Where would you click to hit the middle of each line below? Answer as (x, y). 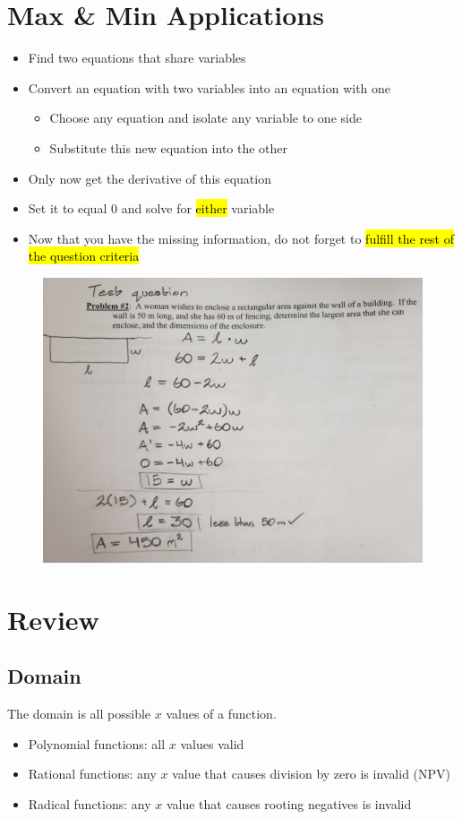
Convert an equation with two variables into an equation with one (210, 87)
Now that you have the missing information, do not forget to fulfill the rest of (241, 238)
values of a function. (221, 714)
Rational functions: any (92, 774)
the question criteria (84, 256)
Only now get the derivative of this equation (150, 178)
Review (53, 619)
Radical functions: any (90, 803)
